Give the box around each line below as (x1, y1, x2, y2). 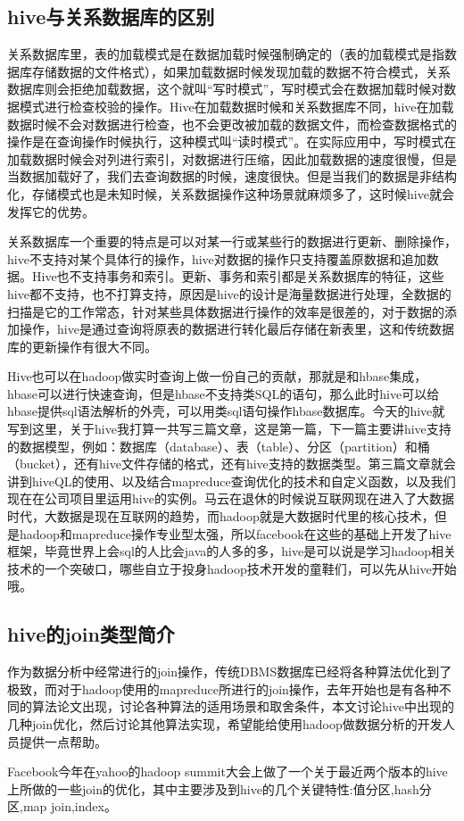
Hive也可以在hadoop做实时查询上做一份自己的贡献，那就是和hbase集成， (7, 367, 427, 386)
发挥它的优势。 (7, 202, 95, 220)
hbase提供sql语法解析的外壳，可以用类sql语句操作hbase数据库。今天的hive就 (7, 402, 445, 420)
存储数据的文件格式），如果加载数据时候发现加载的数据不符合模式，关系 (31, 62, 451, 80)
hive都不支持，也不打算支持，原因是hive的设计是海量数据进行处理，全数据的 (7, 284, 452, 303)
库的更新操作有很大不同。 (7, 336, 157, 355)
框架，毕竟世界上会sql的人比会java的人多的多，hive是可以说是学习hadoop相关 (7, 542, 456, 560)
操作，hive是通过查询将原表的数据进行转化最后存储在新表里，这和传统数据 (19, 319, 454, 338)
